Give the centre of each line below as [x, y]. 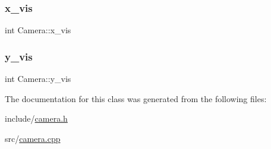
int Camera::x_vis [38, 30]
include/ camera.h [36, 118]
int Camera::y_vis [38, 79]
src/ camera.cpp [33, 138]
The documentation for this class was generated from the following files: [136, 98]
